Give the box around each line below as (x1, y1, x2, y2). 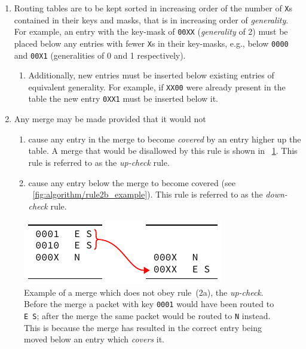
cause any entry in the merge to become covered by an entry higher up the (28, 132, 301, 145)
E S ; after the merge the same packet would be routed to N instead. (24, 309, 271, 322)
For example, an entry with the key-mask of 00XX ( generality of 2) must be (14, 25, 288, 38)
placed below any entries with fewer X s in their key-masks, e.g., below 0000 (14, 37, 289, 49)
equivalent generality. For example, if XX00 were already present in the (28, 80, 286, 93)
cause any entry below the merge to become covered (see (28, 176, 235, 189)
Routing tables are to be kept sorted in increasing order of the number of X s (14, 2, 293, 14)
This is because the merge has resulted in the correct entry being (24, 321, 262, 333)
